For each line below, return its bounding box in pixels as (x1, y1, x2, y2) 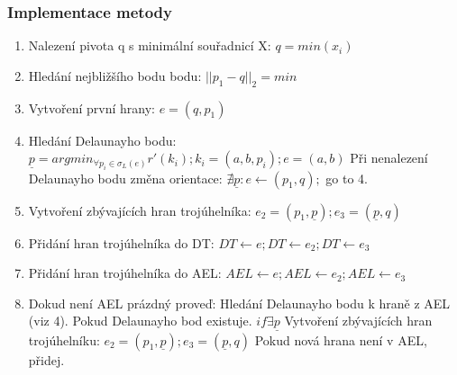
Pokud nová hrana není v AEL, (254, 330, 427, 349)
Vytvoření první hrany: (28, 98, 155, 117)
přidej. (28, 350, 65, 369)
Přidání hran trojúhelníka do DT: (28, 233, 215, 252)
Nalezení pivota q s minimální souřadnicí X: (28, 36, 271, 55)
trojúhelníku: (28, 330, 100, 349)
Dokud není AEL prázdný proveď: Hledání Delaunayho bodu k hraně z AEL (28, 293, 451, 312)
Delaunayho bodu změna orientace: (28, 168, 223, 187)
